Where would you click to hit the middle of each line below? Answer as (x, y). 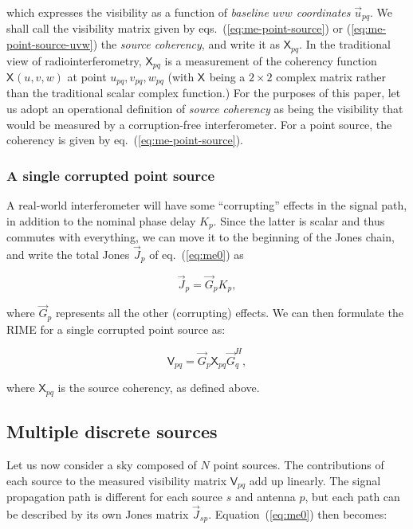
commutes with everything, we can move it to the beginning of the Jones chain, (201, 237)
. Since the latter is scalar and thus (299, 220)
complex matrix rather (331, 76)
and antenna (265, 497)
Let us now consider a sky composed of (102, 465)
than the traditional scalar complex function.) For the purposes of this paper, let (204, 93)
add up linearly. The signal (315, 480)
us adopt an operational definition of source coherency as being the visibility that (205, 108)
